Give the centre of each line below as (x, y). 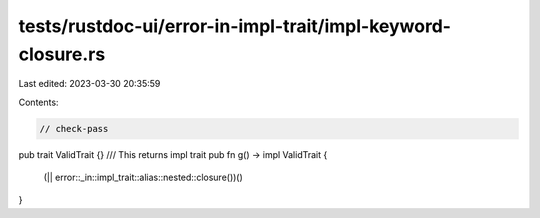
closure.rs (62, 54)
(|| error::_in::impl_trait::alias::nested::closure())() (143, 177)
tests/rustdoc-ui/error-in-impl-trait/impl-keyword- (235, 26)
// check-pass (74, 128)
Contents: (38, 102)
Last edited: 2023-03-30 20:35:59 (89, 84)
